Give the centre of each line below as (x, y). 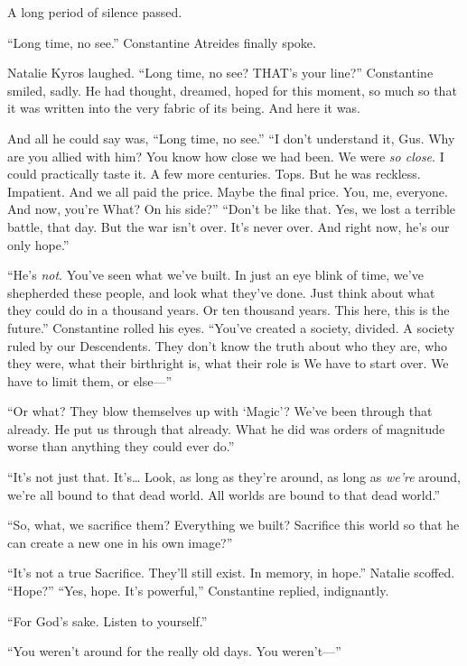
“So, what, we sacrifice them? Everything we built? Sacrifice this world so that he (233, 525)
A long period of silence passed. (95, 12)
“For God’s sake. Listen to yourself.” (107, 620)
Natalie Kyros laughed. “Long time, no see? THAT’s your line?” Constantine (220, 73)
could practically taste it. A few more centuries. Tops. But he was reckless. (214, 174)
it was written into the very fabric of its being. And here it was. (184, 108)
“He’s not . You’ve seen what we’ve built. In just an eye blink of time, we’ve (215, 275)
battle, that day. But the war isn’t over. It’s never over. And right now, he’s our (229, 226)
